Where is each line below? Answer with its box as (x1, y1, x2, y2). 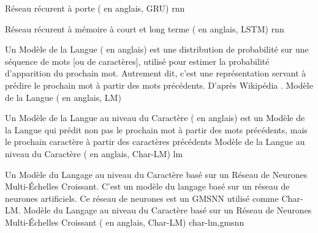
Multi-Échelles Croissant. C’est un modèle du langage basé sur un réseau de (5, 180, 290, 193)
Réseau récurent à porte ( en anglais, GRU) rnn (5, 2, 185, 14)
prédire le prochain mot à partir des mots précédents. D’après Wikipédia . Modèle (5, 78, 313, 91)
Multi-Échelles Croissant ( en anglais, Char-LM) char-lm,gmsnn (5, 215, 244, 228)
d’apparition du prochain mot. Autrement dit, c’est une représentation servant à (5, 67, 306, 80)
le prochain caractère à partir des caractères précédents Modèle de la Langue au (5, 135, 305, 148)
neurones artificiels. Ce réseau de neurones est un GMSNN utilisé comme (5, 191, 279, 204)
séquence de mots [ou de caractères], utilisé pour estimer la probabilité (5, 54, 270, 67)
